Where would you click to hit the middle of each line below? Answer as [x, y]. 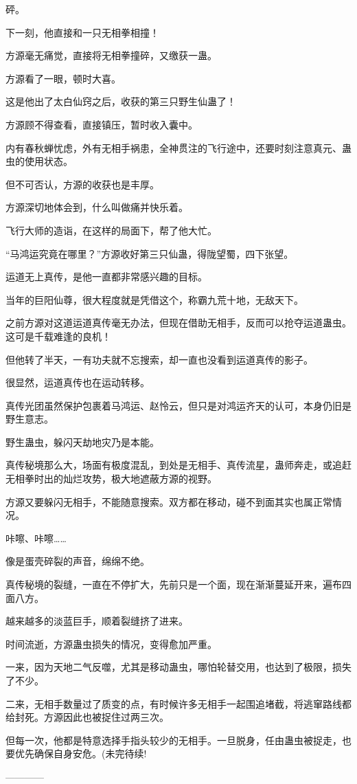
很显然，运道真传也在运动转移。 [78, 382]
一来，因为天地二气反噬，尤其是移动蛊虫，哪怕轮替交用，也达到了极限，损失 [178, 667]
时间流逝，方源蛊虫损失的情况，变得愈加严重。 [111, 643]
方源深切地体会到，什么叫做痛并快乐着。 [97, 207]
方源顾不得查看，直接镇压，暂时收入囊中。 [102, 124]
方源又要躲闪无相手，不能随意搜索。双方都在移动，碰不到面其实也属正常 [169, 501]
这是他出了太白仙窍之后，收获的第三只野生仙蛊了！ [121, 101]
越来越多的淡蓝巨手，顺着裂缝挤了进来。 [97, 621]
